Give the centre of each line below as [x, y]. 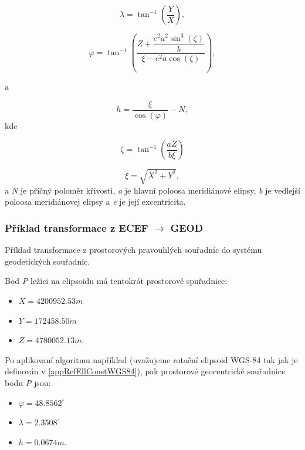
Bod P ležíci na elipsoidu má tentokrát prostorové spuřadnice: [116, 281]
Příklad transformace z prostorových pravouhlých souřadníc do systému [133, 250]
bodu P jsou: [28, 383]
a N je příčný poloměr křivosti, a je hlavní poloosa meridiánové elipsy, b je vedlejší [153, 190]
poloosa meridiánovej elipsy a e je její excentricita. [95, 202]
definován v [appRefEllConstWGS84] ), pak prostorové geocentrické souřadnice [145, 371]
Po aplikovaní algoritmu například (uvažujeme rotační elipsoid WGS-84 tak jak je [151, 359]
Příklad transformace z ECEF [77, 227]
